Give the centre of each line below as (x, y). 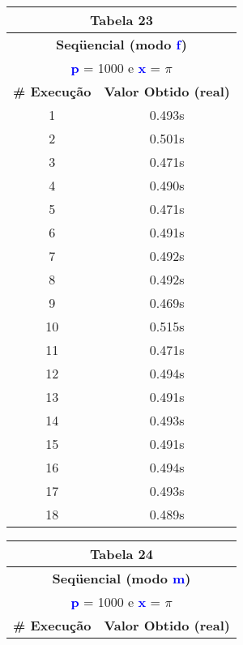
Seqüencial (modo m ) (122, 578)
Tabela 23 (122, 20)
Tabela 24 (122, 554)
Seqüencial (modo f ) (122, 44)
